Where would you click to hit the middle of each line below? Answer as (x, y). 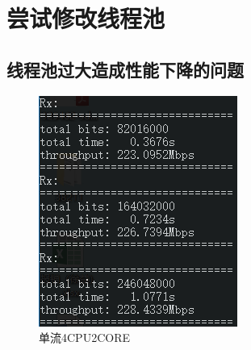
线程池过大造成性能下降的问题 (125, 69)
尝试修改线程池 (86, 18)
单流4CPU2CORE (84, 337)
